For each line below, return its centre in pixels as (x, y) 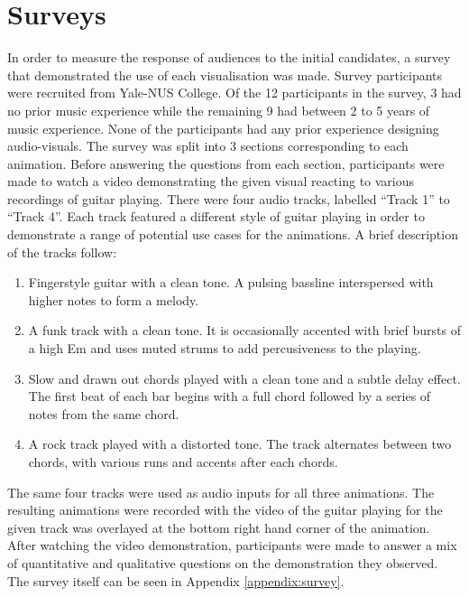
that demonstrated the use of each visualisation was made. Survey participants (225, 75)
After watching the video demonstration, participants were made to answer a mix (232, 545)
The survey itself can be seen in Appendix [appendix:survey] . (176, 580)
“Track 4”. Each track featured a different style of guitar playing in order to (216, 216)
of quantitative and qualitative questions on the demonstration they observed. (223, 562)
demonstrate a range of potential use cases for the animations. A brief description (233, 234)
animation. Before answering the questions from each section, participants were (226, 163)
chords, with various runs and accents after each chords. (183, 462)
